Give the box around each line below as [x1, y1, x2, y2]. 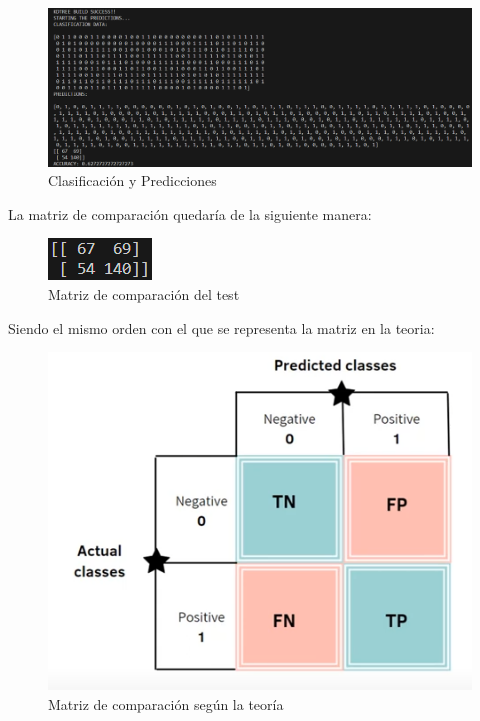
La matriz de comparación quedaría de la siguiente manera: [8, 203, 372, 224]
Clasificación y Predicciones [48, 170, 217, 191]
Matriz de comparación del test [48, 283, 240, 304]
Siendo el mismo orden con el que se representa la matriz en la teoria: [8, 317, 435, 338]
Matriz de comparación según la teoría [48, 693, 284, 714]
